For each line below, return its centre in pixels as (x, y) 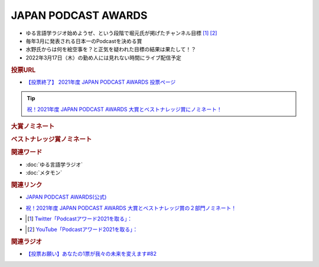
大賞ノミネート (33, 126)
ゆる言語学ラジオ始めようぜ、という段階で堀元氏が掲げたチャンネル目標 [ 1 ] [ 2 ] (121, 33)
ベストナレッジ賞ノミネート (51, 140)
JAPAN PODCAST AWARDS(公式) (66, 197)
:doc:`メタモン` (44, 173)
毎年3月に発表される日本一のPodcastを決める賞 (84, 41)
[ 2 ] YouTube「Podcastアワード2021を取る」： (83, 229)
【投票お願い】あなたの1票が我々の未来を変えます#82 (91, 254)
